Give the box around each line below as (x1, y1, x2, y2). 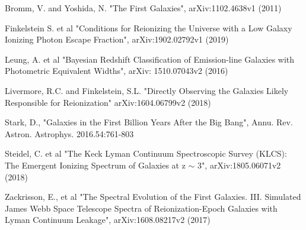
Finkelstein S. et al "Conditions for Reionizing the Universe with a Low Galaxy (5, 21, 292, 34)
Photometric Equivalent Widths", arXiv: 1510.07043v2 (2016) (5, 64, 228, 77)
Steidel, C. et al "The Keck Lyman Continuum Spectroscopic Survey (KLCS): (5, 147, 287, 160)
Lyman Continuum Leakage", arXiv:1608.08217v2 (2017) (5, 213, 211, 226)
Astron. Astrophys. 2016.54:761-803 (5, 127, 134, 140)
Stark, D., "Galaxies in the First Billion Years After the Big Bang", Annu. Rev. (5, 116, 293, 128)
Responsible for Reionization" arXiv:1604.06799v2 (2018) (5, 96, 211, 108)
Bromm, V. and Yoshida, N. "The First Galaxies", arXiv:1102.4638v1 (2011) (5, 2, 282, 14)
